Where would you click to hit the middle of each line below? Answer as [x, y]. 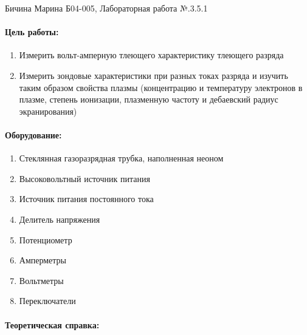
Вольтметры [41, 280]
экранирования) [48, 111]
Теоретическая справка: [52, 324]
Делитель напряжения [60, 219]
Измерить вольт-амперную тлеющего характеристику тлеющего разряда [151, 55]
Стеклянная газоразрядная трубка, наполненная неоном [121, 158]
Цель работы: [32, 32]
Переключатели [47, 301]
